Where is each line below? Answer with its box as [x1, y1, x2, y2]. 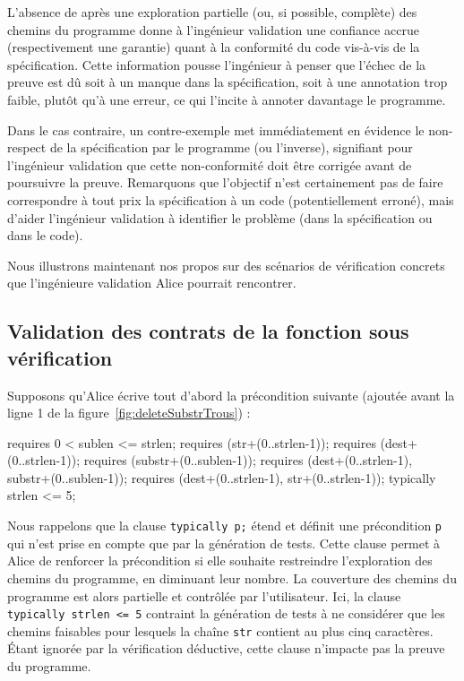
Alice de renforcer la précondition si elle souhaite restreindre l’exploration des [7, 551, 433, 570]
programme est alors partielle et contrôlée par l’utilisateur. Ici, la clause [7, 586, 401, 605]
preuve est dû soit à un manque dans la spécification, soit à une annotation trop [7, 73, 448, 91]
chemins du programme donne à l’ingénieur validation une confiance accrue [7, 20, 419, 39]
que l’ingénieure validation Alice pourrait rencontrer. [7, 273, 296, 292]
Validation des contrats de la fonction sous [7, 317, 409, 345]
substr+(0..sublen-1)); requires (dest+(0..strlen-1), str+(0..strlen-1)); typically [7, 468, 436, 487]
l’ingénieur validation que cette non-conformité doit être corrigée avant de [7, 155, 412, 174]
